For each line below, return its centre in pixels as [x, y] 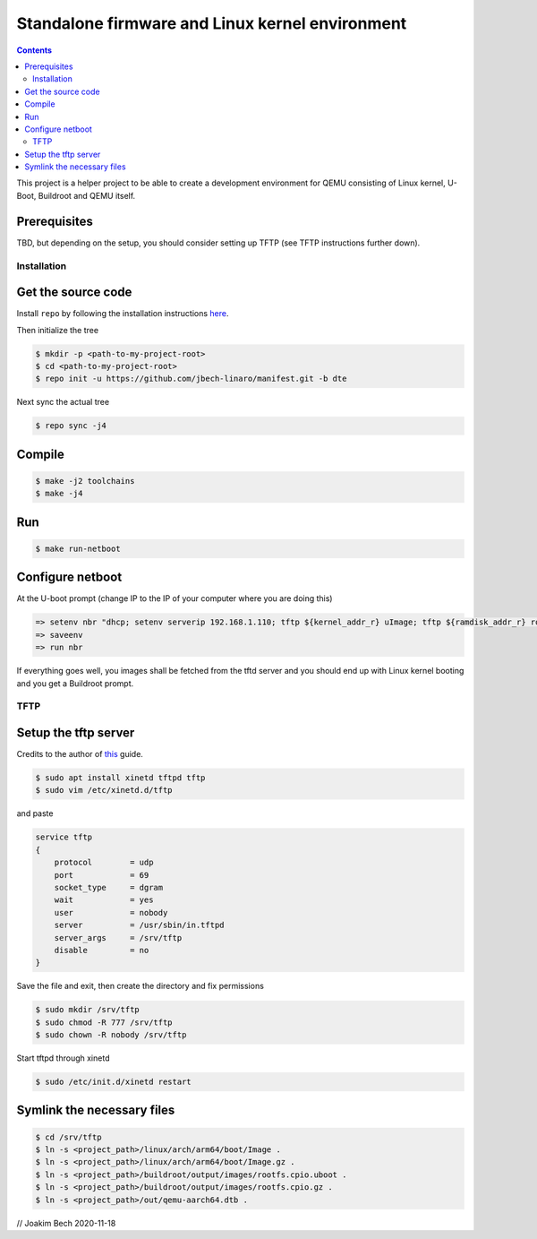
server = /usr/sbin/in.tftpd [139, 925]
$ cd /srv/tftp [68, 1137]
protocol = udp [104, 863]
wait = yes [104, 900]
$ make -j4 [59, 494]
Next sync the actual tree [63, 402]
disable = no [102, 950]
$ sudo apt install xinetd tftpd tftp [120, 778]
